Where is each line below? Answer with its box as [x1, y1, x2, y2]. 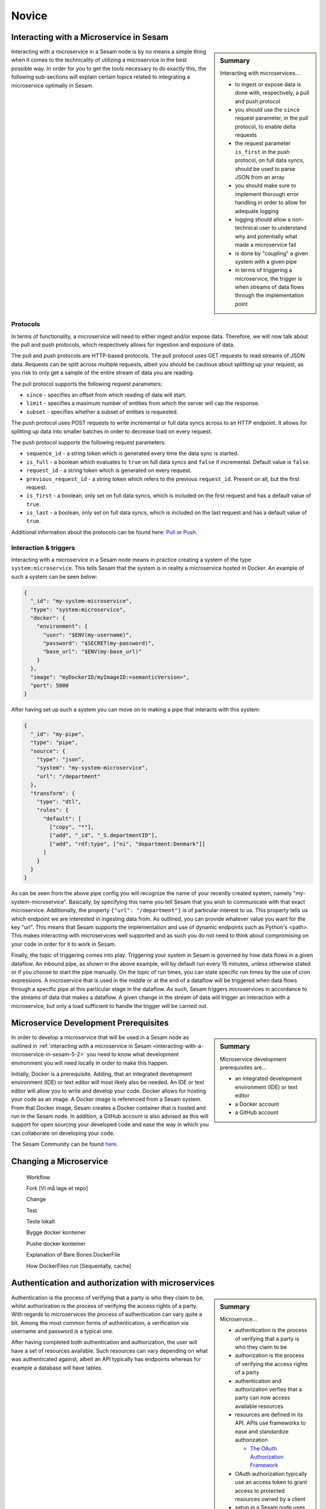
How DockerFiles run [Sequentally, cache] [26, 1262, 132, 1269]
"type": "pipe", [30, 739, 78, 746]
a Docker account [235, 1100, 280, 1108]
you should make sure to [235, 182, 296, 190]
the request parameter [235, 139, 291, 147]
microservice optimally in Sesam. [11, 81, 94, 89]
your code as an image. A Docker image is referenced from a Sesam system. [11, 1096, 202, 1103]
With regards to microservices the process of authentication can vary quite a [11, 1310, 202, 1318]
